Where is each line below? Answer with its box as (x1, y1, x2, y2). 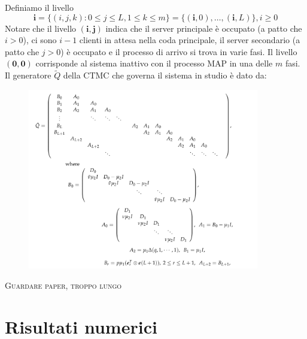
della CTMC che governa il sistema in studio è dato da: (63, 69, 267, 81)
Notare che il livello (5, 22, 77, 34)
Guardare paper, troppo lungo (5, 279, 122, 291)
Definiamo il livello (5, 1, 74, 13)
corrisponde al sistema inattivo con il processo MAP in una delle (35, 57, 273, 69)
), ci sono (23, 34, 57, 46)
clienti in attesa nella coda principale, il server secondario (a (79, 34, 300, 46)
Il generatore (5, 69, 51, 81)
